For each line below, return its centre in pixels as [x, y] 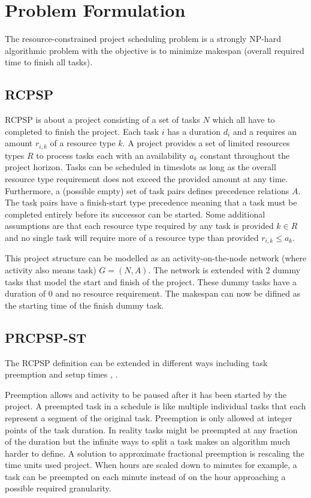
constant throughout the [245, 155]
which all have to [244, 120]
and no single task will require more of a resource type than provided [132, 237]
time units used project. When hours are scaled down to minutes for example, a [151, 465]
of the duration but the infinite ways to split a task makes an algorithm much [147, 441]
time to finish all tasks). [49, 62]
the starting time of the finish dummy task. [84, 305]
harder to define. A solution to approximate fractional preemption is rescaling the [155, 453]
